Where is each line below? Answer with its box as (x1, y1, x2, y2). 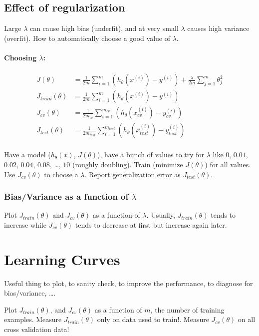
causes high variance (187, 23, 250, 33)
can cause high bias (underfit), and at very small (29, 23, 179, 33)
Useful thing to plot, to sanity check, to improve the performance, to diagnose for (4, 278, 253, 288)
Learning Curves (4, 249, 120, 269)
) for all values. (205, 159, 251, 169)
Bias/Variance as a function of (4, 190, 129, 203)
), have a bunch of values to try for (97, 149, 205, 160)
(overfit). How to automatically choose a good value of (4, 32, 170, 43)
